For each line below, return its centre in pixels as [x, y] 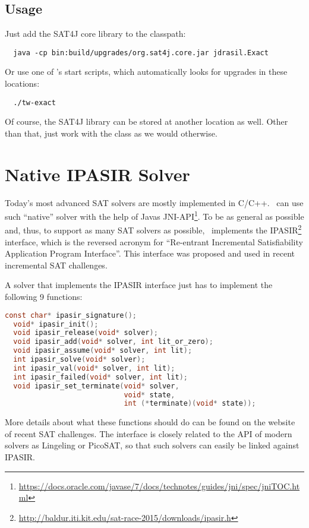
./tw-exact [34, 102]
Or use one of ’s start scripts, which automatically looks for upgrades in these [146, 72]
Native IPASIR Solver [97, 174]
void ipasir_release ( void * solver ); [86, 333]
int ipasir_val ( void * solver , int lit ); [94, 368]
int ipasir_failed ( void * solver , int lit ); [100, 377]
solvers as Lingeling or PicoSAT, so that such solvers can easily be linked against [152, 445]
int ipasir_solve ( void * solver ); [79, 360]
